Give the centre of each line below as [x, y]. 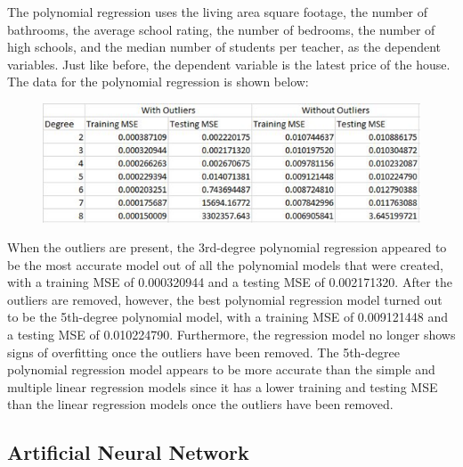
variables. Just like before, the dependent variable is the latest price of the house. [229, 64]
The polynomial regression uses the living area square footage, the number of [217, 12]
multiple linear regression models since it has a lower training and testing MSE [223, 386]
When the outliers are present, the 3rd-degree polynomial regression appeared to [227, 247]
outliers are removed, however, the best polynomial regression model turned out [225, 299]
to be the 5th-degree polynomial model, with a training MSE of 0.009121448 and [227, 317]
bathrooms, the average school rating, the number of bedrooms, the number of [221, 29]
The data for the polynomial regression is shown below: [158, 82]
